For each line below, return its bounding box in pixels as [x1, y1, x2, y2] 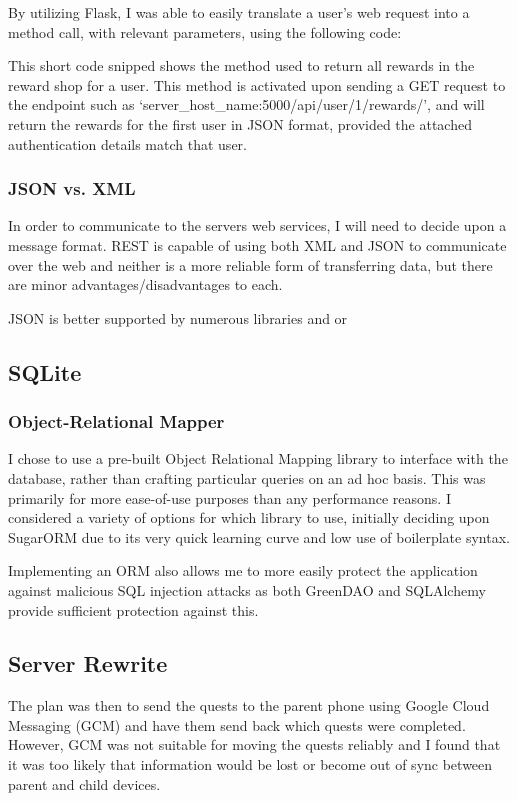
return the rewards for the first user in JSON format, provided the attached [8, 113, 472, 134]
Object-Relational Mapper [8, 409, 225, 434]
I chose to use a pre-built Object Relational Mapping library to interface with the [8, 448, 508, 469]
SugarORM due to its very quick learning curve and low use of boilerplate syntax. [8, 526, 510, 547]
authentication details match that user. [8, 133, 247, 154]
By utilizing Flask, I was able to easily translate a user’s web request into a [8, 2, 470, 22]
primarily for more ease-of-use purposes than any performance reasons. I [8, 487, 451, 508]
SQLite [8, 356, 82, 387]
